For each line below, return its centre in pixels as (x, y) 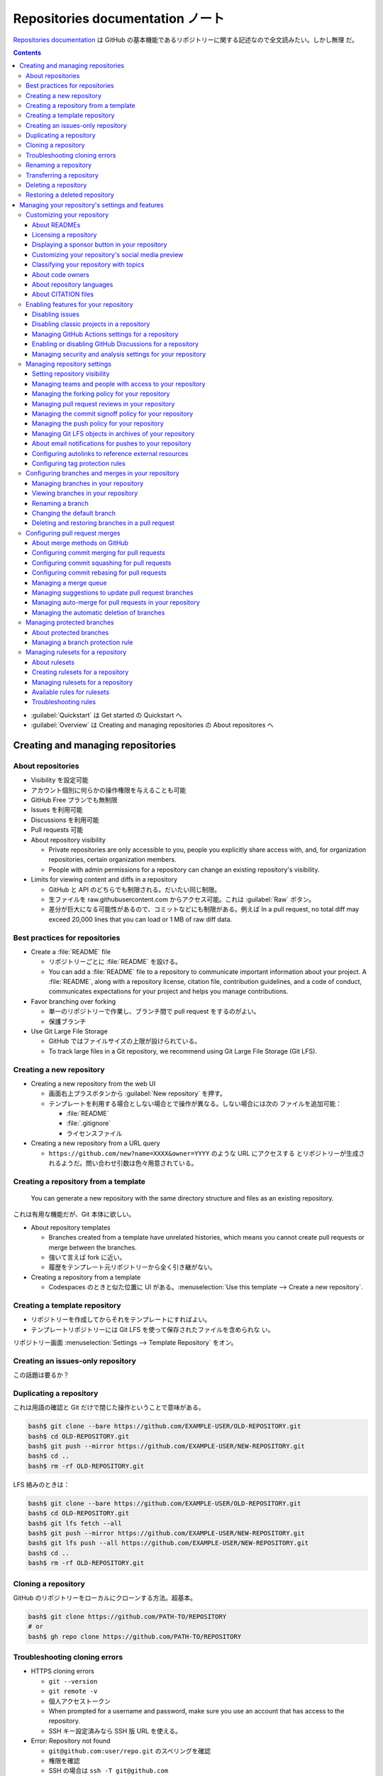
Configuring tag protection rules (79, 463)
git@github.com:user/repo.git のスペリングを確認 (129, 1750)
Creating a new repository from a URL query (95, 1143)
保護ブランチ (67, 1021)
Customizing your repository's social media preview (108, 254)
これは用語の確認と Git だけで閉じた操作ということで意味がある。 (109, 1407)
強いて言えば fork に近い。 (87, 1257)
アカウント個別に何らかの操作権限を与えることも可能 (109, 790)
